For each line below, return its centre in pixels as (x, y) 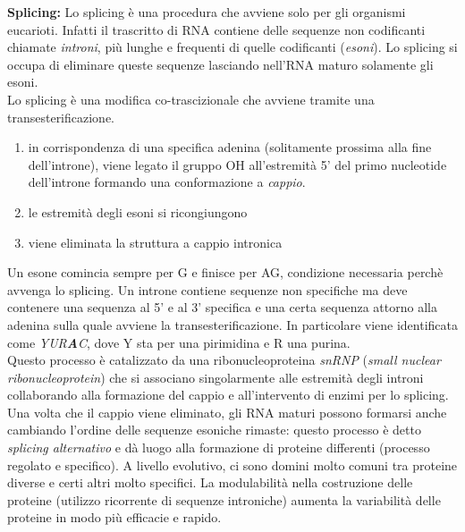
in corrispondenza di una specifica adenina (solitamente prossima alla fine (230, 147)
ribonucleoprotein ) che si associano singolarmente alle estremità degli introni (216, 377)
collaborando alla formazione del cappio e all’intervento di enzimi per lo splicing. (228, 395)
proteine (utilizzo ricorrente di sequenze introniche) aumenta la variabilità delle (224, 499)
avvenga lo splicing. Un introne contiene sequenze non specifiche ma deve (207, 289)
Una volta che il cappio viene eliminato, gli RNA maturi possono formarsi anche (227, 412)
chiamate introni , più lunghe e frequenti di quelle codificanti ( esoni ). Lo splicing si (232, 47)
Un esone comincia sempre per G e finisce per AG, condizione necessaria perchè (225, 272)
